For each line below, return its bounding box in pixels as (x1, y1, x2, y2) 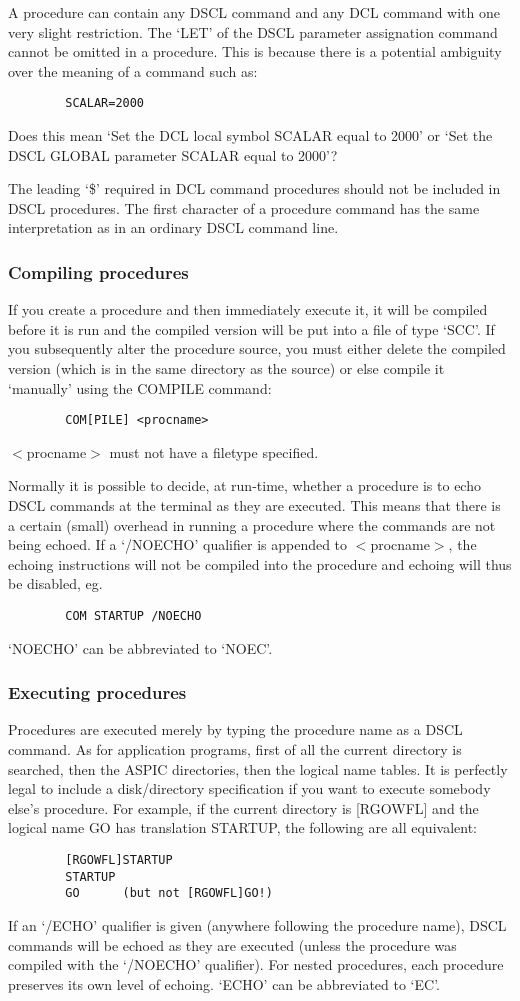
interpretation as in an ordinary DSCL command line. (8, 217, 339, 238)
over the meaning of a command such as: (8, 60, 258, 81)
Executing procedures (8, 680, 187, 705)
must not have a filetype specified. (109, 441, 319, 462)
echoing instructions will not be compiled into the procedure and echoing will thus (8, 553, 512, 574)
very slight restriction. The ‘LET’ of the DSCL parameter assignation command (8, 21, 498, 42)
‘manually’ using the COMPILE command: (8, 377, 272, 398)
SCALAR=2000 (65, 96, 145, 111)
